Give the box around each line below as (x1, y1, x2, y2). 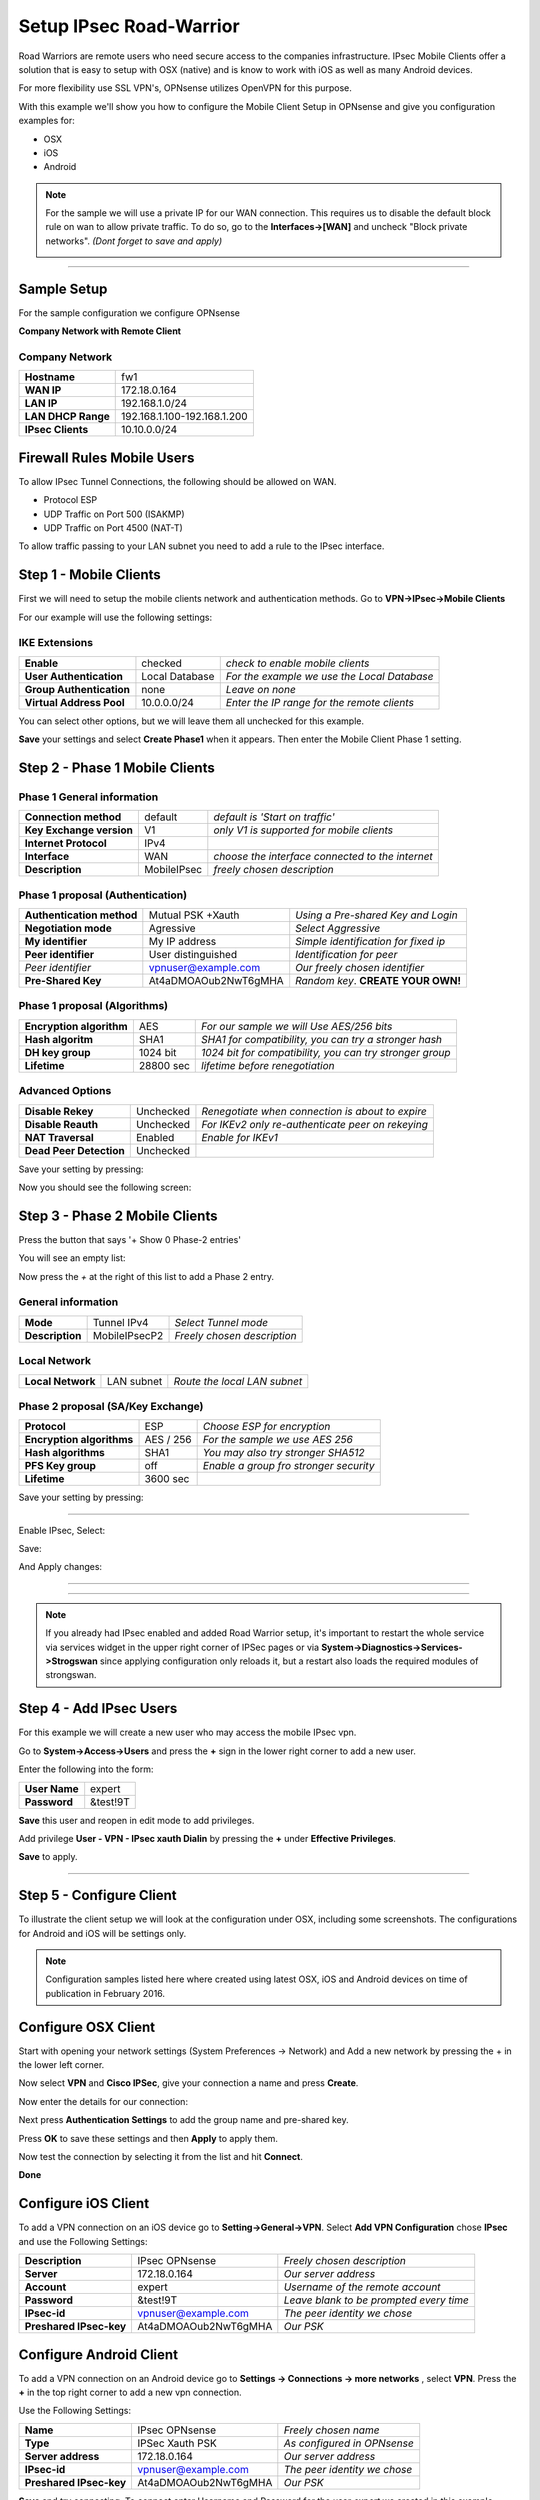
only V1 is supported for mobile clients (213, 823, 394, 837)
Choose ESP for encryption (202, 1420, 331, 1434)
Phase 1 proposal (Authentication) (18, 888, 188, 902)
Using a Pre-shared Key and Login (295, 908, 459, 922)
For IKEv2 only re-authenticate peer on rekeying (201, 1117, 429, 1131)
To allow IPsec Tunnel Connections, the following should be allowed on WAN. (18, 475, 337, 487)
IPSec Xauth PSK (137, 2436, 217, 2450)
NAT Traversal (24, 1130, 94, 1144)
